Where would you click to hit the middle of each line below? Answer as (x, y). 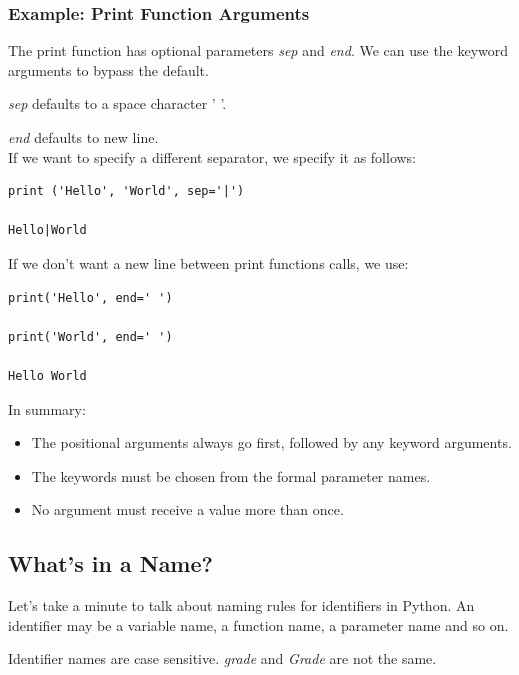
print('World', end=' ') (90, 336)
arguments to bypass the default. (108, 69)
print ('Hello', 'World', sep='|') (126, 191)
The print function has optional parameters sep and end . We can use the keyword (258, 50)
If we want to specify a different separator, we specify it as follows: (212, 156)
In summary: (47, 408)
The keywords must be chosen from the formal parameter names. (231, 475)
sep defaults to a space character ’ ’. (117, 103)
